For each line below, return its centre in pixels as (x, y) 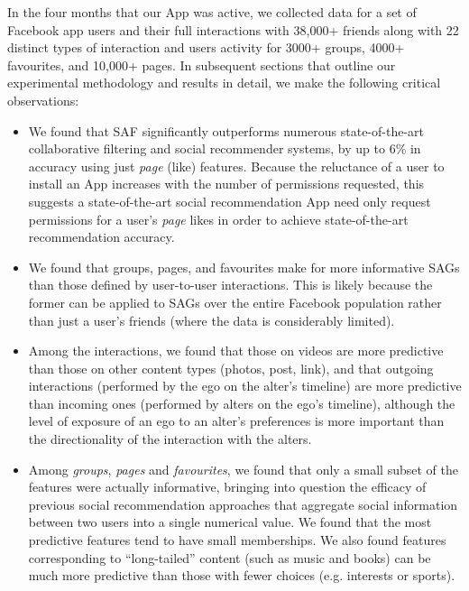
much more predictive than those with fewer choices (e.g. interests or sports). (242, 575)
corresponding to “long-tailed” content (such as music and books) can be (230, 557)
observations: (43, 100)
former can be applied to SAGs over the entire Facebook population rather (235, 302)
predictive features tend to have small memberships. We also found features (237, 540)
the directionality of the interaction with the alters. (170, 439)
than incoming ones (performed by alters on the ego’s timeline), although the (242, 403)
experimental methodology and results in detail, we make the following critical (224, 83)
